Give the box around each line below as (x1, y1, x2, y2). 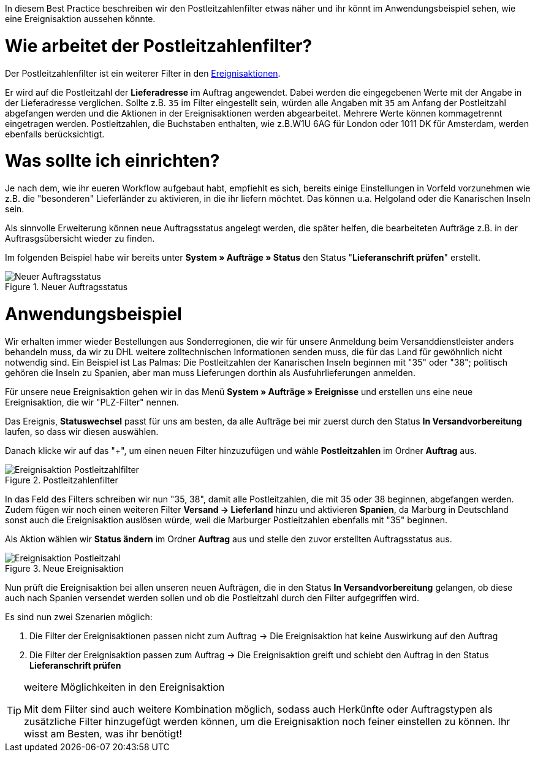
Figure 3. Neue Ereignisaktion (5, 563, 124, 574)
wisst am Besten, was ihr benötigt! (24, 727, 183, 740)
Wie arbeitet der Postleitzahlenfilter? (5, 35, 313, 56)
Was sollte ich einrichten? (5, 150, 220, 172)
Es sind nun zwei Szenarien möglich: (5, 611, 153, 622)
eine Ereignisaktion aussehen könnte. (5, 13, 156, 24)
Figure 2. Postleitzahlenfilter (5, 474, 118, 485)
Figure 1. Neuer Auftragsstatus (5, 282, 128, 292)
